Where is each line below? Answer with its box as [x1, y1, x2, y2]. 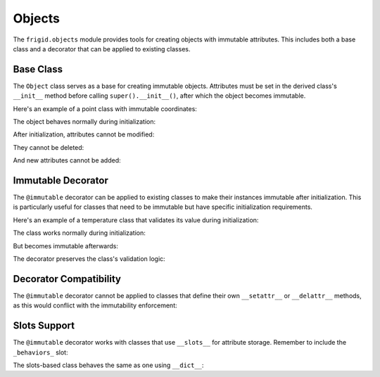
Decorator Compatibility [13, 273, 121, 285]
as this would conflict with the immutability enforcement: [13, 301, 177, 309]
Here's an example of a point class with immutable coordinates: [13, 104, 197, 113]
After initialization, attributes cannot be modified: [13, 130, 155, 139]
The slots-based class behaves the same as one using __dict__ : [13, 361, 204, 369]
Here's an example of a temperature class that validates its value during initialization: [13, 215, 259, 224]
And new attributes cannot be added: [13, 156, 121, 165]
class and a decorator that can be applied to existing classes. [13, 44, 191, 53]
